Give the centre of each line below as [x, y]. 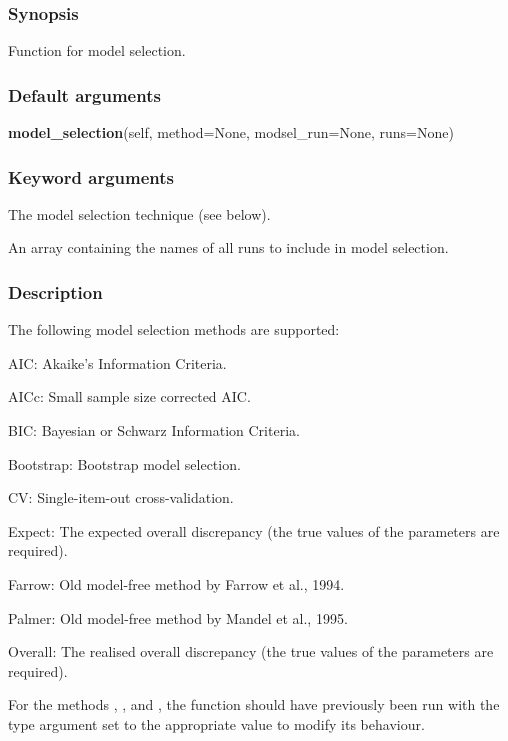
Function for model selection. [97, 50]
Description [55, 291]
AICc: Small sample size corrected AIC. [129, 396]
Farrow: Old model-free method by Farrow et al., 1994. [176, 584]
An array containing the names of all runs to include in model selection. [228, 247]
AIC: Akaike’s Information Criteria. [117, 362]
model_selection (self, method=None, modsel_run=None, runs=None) [231, 132]
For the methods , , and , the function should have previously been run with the [254, 704]
